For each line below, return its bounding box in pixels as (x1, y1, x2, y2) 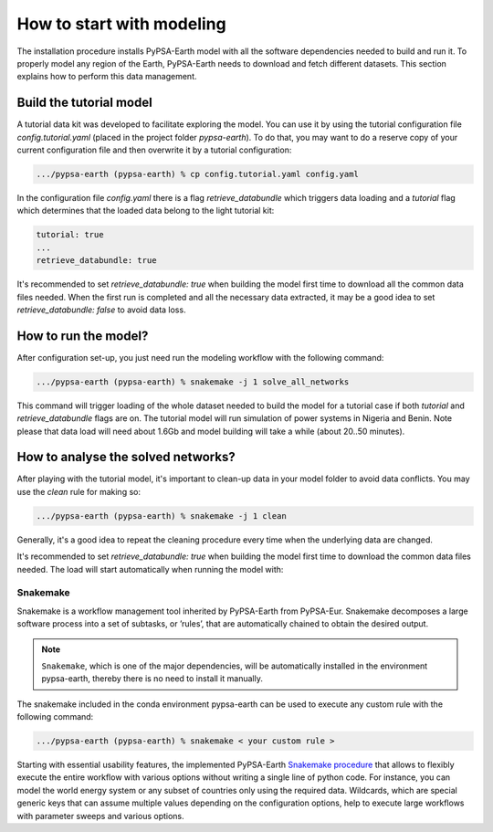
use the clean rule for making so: (16, 486, 142, 497)
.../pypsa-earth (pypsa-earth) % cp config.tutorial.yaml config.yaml (36, 169, 360, 179)
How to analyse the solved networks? (16, 449, 236, 465)
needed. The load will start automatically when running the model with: (16, 563, 284, 574)
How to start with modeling (16, 14, 227, 34)
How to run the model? (16, 328, 149, 343)
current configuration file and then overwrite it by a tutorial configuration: (16, 144, 292, 155)
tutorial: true (36, 229, 104, 240)
